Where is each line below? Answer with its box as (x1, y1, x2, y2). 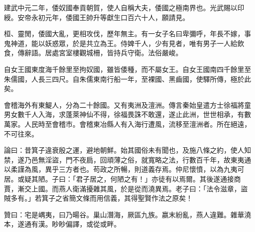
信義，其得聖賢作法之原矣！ (103, 193, 193, 203)
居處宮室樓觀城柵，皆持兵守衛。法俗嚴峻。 (45, 47, 182, 58)
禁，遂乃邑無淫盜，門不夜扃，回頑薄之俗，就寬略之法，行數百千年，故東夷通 (4, 154, 251, 164)
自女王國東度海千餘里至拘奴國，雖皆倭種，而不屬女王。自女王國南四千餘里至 (4, 64, 251, 74)
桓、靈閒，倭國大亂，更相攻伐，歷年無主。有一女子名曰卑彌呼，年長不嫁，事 (4, 28, 251, 39)
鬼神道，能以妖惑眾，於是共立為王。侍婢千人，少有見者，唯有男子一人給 (4, 38, 237, 48)
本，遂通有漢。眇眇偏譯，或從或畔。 (4, 219, 121, 229)
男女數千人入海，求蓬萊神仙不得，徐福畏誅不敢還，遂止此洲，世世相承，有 (4, 109, 244, 119)
